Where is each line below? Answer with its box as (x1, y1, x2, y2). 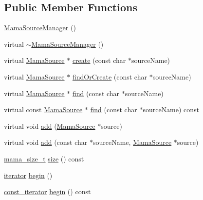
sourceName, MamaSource (92, 137, 172, 147)
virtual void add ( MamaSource (4, 120, 95, 131)
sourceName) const (143, 104, 200, 115)
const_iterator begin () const (4, 186, 91, 197)
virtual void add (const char (4, 137, 88, 147)
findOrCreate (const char (72, 71, 147, 81)
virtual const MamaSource (4, 104, 83, 115)
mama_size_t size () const (4, 153, 84, 163)
